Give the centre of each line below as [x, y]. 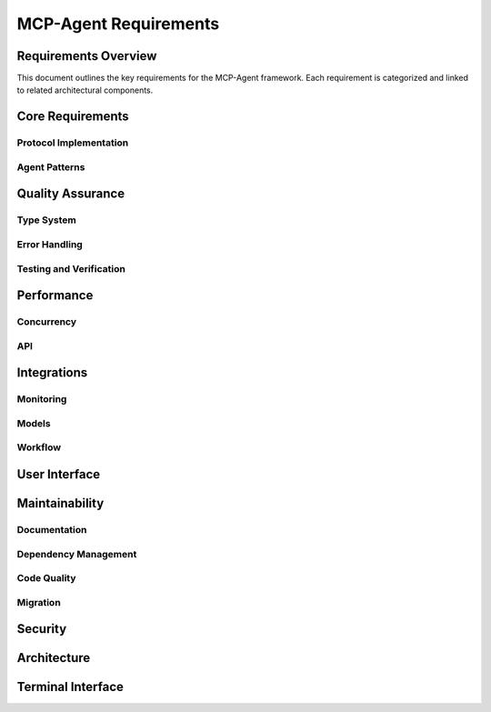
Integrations [52, 373]
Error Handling [50, 244]
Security [42, 629]
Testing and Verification [71, 268]
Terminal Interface [70, 687]
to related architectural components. [85, 90]
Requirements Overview [87, 56]
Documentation [52, 529]
